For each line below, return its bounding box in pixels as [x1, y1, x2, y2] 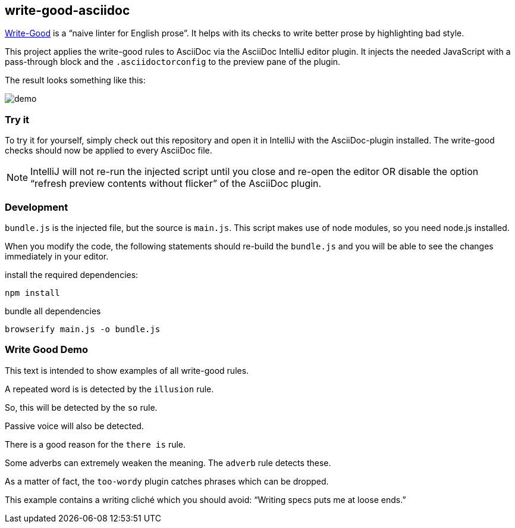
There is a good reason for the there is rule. [5, 439, 186, 449]
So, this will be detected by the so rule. [5, 402, 158, 413]
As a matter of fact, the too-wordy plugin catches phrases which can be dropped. [5, 476, 329, 486]
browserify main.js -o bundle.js [5, 324, 161, 334]
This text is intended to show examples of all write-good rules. [5, 365, 249, 376]
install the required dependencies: [5, 269, 139, 280]
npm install [5, 288, 60, 298]
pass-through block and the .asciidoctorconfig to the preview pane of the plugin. [5, 57, 341, 67]
